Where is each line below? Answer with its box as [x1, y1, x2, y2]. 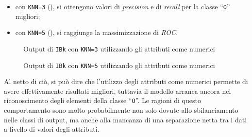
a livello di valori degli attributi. [4, 124, 100, 134]
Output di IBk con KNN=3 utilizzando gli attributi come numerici [23, 43, 215, 53]
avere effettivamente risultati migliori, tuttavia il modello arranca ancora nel [4, 86, 231, 96]
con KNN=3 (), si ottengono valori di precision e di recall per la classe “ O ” [15, 1, 230, 11]
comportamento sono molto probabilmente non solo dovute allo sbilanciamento [4, 105, 238, 115]
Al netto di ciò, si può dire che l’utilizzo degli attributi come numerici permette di [4, 76, 248, 86]
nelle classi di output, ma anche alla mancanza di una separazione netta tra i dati [4, 114, 247, 124]
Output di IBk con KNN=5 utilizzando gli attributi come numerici [23, 60, 215, 70]
